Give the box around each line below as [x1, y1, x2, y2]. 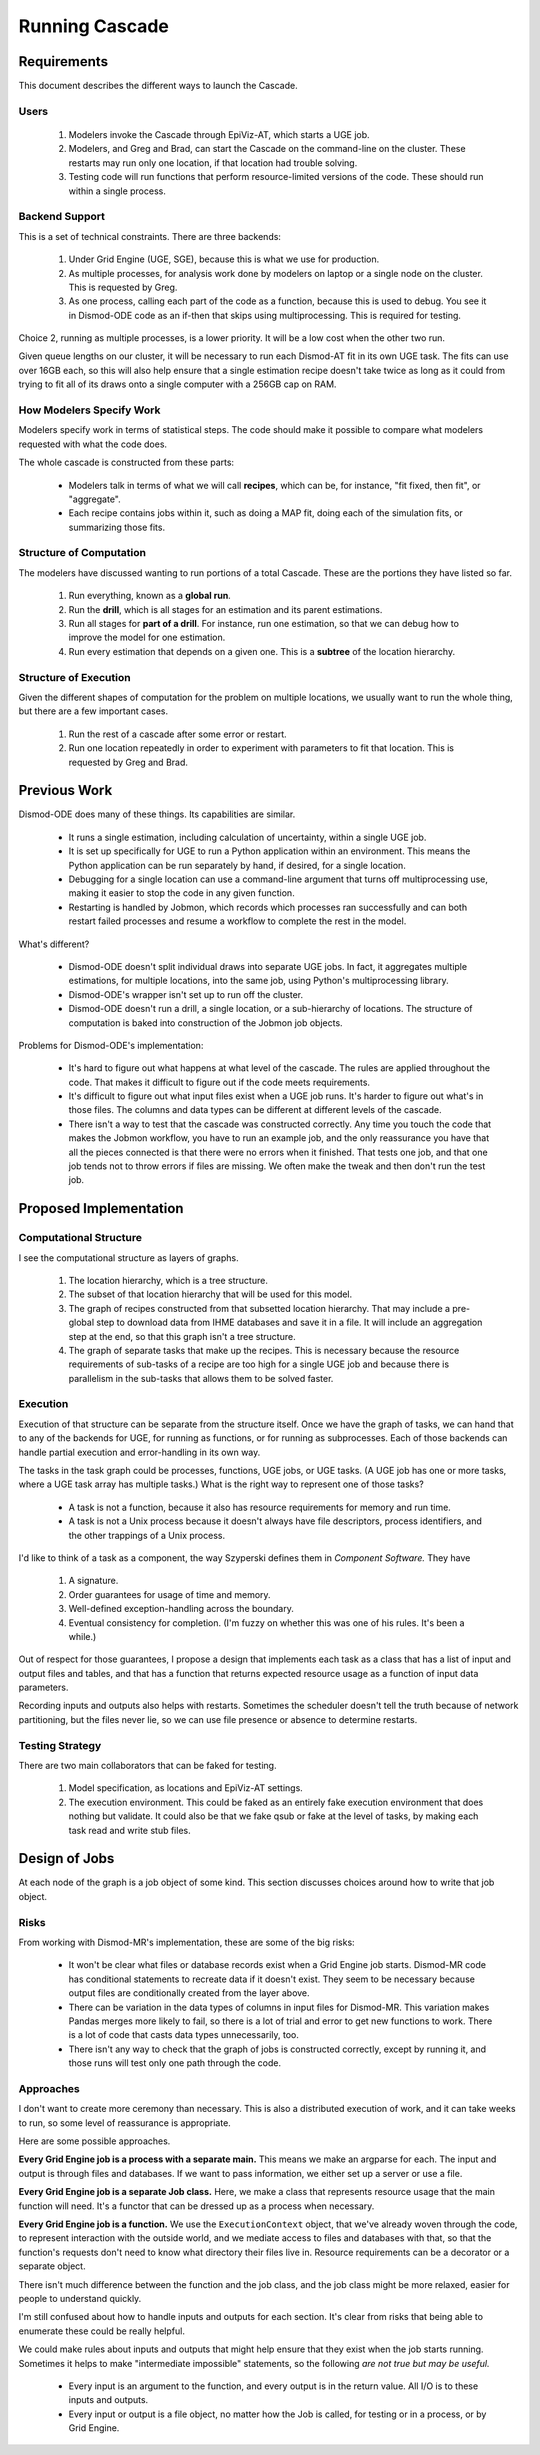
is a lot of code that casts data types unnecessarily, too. [68, 2029, 299, 2041]
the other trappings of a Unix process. [68, 1529, 225, 1541]
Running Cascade [18, 15, 170, 37]
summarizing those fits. [68, 521, 165, 533]
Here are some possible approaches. [18, 2135, 171, 2147]
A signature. [68, 1575, 119, 1587]
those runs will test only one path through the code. [68, 2057, 282, 2069]
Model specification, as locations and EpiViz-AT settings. [68, 1782, 304, 1794]
